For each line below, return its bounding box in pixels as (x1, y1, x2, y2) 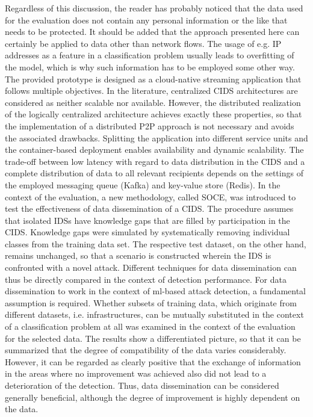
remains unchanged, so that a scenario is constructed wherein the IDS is (5, 249, 271, 262)
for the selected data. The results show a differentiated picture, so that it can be (5, 332, 301, 344)
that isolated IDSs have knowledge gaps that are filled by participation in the (5, 214, 290, 226)
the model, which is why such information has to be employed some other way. (5, 60, 295, 73)
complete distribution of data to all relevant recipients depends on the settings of (5, 167, 303, 179)
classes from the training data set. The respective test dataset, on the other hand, (5, 237, 306, 250)
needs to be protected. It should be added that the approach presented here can (5, 25, 300, 38)
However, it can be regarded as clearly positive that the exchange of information (5, 355, 301, 368)
